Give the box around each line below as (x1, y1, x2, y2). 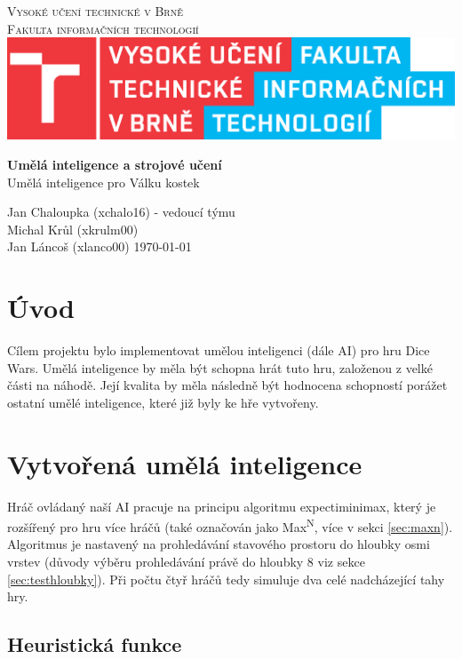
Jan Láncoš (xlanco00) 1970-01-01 (7, 237, 192, 256)
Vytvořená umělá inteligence (7, 445, 362, 481)
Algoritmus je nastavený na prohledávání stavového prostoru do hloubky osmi (7, 535, 430, 553)
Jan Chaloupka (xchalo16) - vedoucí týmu (7, 202, 235, 221)
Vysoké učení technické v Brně (7, 2, 183, 20)
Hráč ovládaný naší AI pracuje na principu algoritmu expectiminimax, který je (7, 496, 436, 515)
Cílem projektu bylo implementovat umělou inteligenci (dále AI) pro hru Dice (7, 341, 430, 360)
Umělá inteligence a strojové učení (7, 155, 222, 173)
